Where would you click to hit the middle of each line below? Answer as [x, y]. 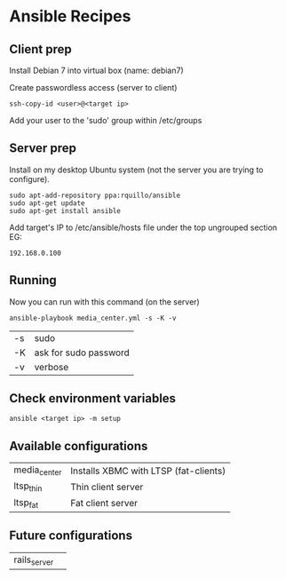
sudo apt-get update [48, 203]
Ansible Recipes [70, 16]
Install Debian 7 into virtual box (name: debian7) [96, 70]
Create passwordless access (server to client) [93, 87]
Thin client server [107, 488]
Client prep [41, 49]
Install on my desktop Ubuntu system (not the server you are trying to [136, 170]
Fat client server [104, 504]
